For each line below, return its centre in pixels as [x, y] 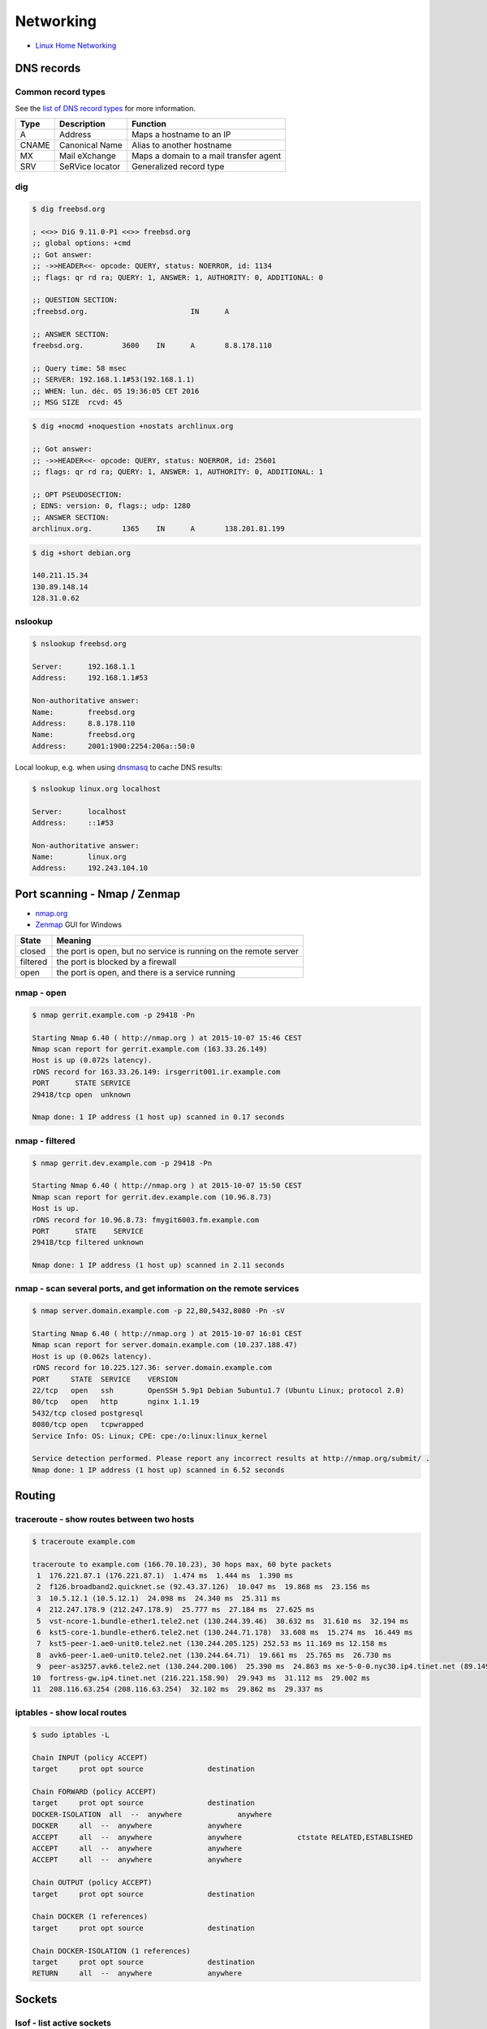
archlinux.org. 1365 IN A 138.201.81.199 [158, 528]
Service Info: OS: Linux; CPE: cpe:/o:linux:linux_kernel [150, 1436]
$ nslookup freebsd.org [80, 644]
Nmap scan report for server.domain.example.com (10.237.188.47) [165, 1345]
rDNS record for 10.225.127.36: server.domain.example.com [152, 1368]
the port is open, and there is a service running [146, 972]
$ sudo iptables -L [71, 1735]
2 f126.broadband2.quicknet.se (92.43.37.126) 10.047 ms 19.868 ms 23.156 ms [204, 1587]
